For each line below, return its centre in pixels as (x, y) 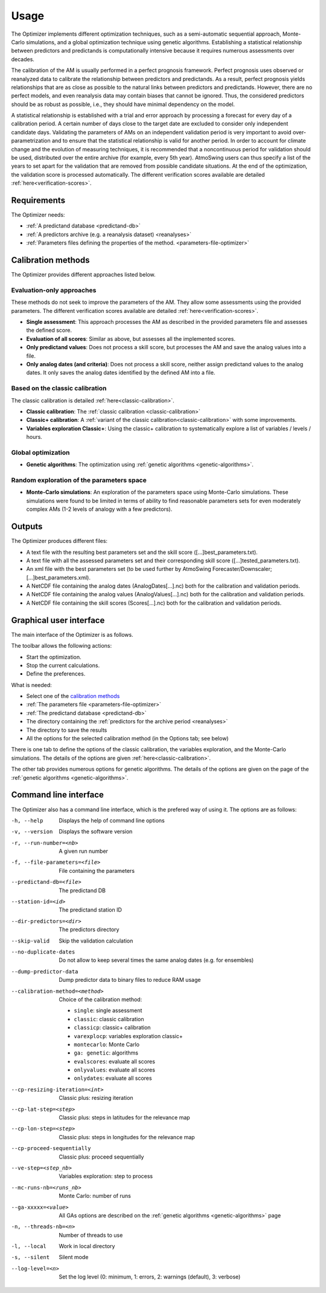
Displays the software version (96, 832)
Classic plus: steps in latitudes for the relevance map (124, 1117)
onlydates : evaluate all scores (113, 1078)
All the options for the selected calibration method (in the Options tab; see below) (127, 739)
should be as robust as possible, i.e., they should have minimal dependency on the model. (123, 104)
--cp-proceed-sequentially (51, 1148)
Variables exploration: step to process (106, 1176)
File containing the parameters (97, 870)
